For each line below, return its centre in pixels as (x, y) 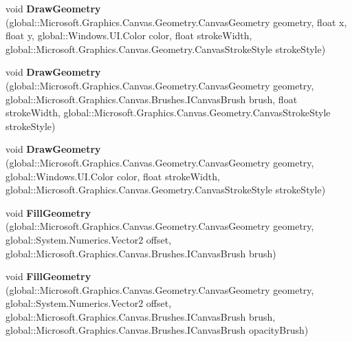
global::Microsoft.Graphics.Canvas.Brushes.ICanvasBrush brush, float (152, 99)
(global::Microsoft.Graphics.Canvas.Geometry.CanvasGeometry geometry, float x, (176, 22)
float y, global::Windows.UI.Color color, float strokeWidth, (129, 35)
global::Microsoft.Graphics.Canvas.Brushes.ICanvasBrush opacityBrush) (157, 330)
